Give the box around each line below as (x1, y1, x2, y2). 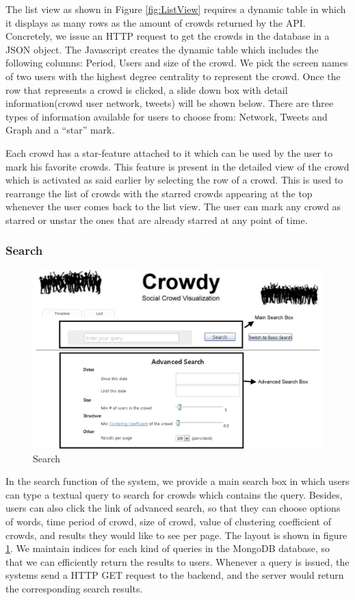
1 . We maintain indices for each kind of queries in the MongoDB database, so (5, 541, 330, 555)
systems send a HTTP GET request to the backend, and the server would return (5, 568, 344, 582)
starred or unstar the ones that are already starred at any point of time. (5, 212, 308, 227)
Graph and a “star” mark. (5, 123, 115, 137)
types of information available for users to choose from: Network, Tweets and (5, 109, 328, 123)
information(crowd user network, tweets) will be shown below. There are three (5, 96, 334, 110)
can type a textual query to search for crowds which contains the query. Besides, (5, 487, 343, 501)
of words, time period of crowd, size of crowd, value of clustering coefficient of (5, 514, 331, 528)
